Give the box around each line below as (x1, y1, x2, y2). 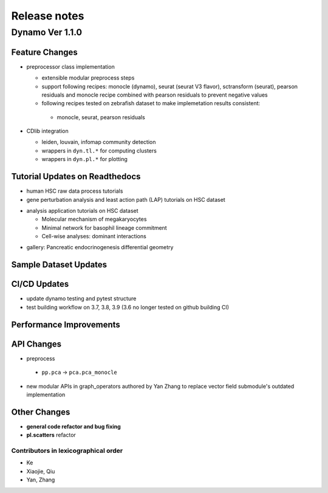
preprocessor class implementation (26, 63, 115, 70)
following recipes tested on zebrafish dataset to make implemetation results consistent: (41, 100, 261, 107)
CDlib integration (26, 128, 69, 135)
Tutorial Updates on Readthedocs (11, 171, 141, 182)
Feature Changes (11, 47, 78, 57)
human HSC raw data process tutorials (26, 187, 123, 195)
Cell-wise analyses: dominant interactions (41, 233, 147, 240)
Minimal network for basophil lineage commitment (41, 224, 167, 231)
